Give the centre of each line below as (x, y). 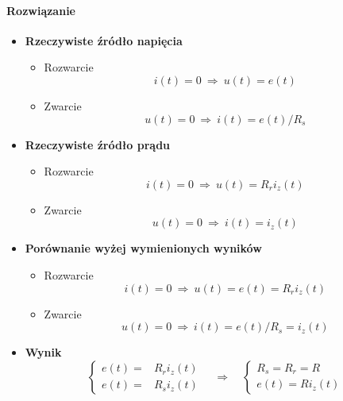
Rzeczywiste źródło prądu (98, 144)
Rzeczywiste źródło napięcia (104, 40)
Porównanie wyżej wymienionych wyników (143, 248)
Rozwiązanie (41, 10)
